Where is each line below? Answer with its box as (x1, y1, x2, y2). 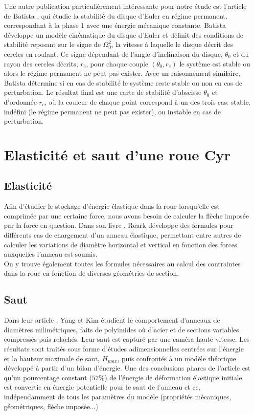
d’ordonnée (4, 96, 37, 107)
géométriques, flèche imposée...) (4, 401, 98, 411)
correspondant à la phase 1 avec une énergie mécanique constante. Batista (4, 20, 226, 30)
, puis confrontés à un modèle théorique (117, 353, 236, 363)
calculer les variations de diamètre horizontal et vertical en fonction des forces (4, 239, 237, 249)
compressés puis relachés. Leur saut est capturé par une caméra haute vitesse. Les (4, 334, 250, 344)
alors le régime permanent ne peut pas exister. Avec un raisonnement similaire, (4, 68, 240, 78)
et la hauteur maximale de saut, (4, 353, 100, 363)
